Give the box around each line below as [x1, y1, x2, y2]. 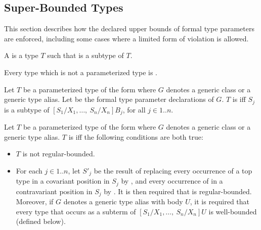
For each [16, 165, 42, 176]
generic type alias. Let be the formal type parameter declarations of [4, 94, 214, 104]
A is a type [4, 50, 38, 61]
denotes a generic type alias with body [63, 196, 183, 207]
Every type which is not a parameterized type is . [4, 67, 158, 77]
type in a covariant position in [16, 176, 110, 186]
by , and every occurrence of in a [121, 176, 223, 186]
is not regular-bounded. [22, 148, 95, 159]
